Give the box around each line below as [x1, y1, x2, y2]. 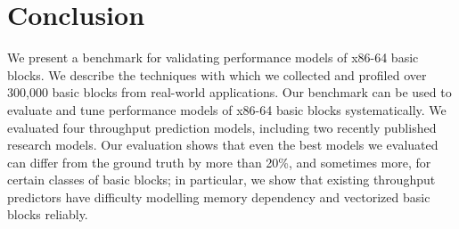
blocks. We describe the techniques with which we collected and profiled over [7, 65, 427, 84]
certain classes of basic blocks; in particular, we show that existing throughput [7, 170, 436, 189]
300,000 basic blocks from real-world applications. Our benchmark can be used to [7, 83, 452, 102]
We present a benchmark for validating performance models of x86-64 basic [7, 48, 419, 67]
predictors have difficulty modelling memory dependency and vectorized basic [7, 187, 430, 206]
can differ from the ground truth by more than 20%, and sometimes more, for [7, 152, 431, 171]
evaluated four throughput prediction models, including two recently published [7, 118, 437, 136]
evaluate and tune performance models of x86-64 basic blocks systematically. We [7, 100, 447, 119]
